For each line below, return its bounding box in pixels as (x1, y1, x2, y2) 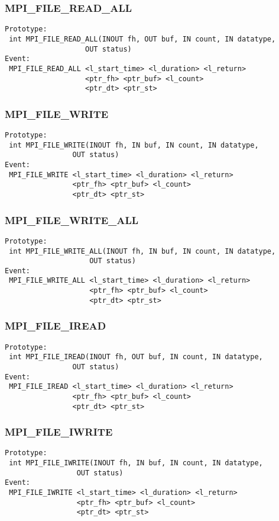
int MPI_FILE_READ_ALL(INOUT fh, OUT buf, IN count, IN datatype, (9, 34, 276, 43)
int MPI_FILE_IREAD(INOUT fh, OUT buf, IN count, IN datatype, (9, 353, 263, 362)
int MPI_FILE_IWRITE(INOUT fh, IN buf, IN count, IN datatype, (9, 459, 263, 468)
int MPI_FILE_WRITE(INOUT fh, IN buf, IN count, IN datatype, (9, 140, 259, 149)
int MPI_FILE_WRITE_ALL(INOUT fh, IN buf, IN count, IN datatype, (9, 247, 276, 255)
